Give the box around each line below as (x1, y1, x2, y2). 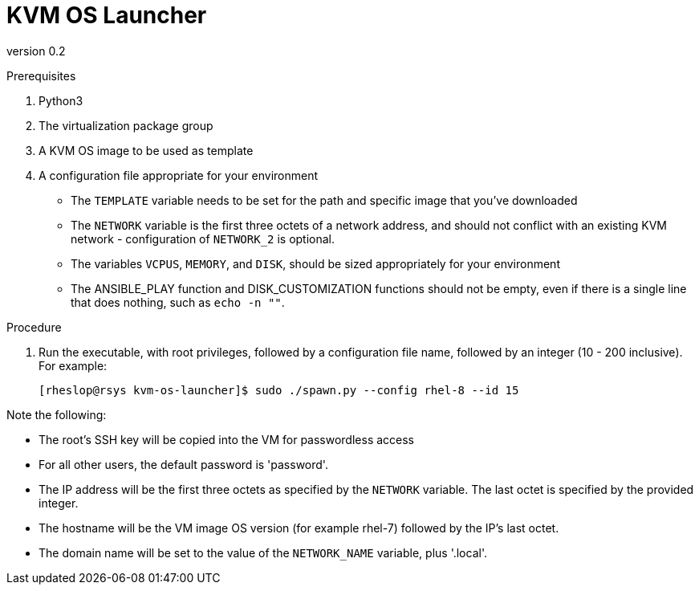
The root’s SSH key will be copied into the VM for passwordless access (39, 432, 415, 446)
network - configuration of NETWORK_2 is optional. (71, 231, 335, 246)
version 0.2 (6, 43, 66, 58)
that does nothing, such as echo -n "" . (71, 295, 285, 309)
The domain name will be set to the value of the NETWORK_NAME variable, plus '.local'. (39, 545, 487, 560)
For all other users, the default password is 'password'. (39, 457, 328, 471)
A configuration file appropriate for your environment (39, 168, 318, 182)
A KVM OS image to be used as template (39, 143, 254, 157)
